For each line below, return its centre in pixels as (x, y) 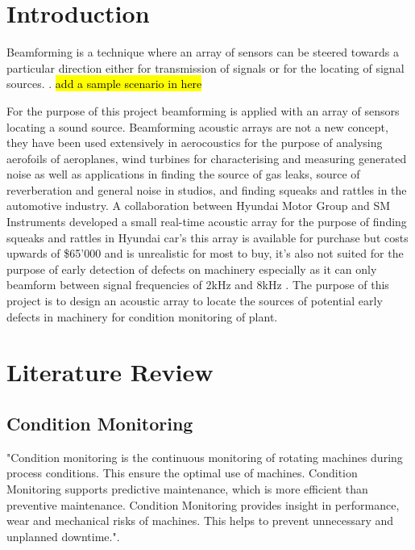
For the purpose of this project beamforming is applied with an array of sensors (203, 110)
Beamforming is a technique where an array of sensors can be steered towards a (203, 52)
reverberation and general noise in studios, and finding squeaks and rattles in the (207, 189)
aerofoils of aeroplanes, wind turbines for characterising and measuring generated (207, 158)
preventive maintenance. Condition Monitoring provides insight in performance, (203, 504)
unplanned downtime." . (63, 536)
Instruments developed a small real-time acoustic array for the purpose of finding (207, 222)
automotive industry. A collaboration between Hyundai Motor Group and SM (199, 206)
